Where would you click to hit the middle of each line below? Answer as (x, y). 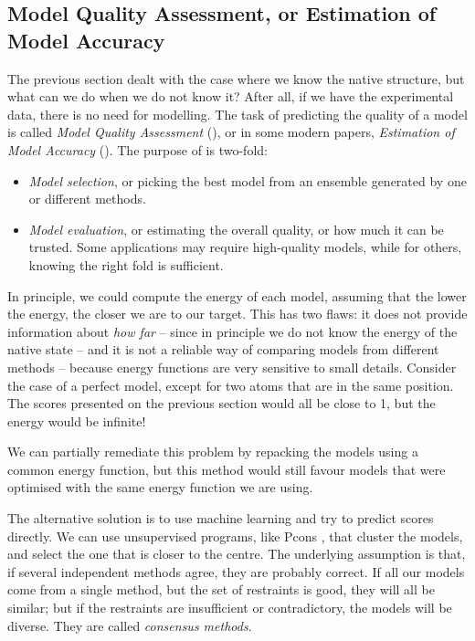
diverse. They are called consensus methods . (130, 625)
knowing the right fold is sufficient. (126, 264)
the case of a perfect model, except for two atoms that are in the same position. (231, 385)
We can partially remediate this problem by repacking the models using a (213, 452)
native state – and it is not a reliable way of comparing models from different (223, 349)
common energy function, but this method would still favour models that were (227, 469)
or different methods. (87, 199)
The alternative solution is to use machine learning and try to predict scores (221, 518)
